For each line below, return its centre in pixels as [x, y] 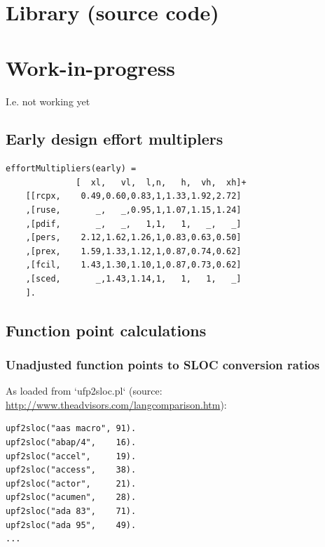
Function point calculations [106, 330]
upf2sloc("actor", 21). [71, 483]
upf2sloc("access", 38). [71, 470]
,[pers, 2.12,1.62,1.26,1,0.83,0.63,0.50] [133, 238]
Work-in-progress [91, 67]
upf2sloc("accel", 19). [71, 456]
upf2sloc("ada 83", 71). [71, 511]
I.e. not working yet [48, 101]
